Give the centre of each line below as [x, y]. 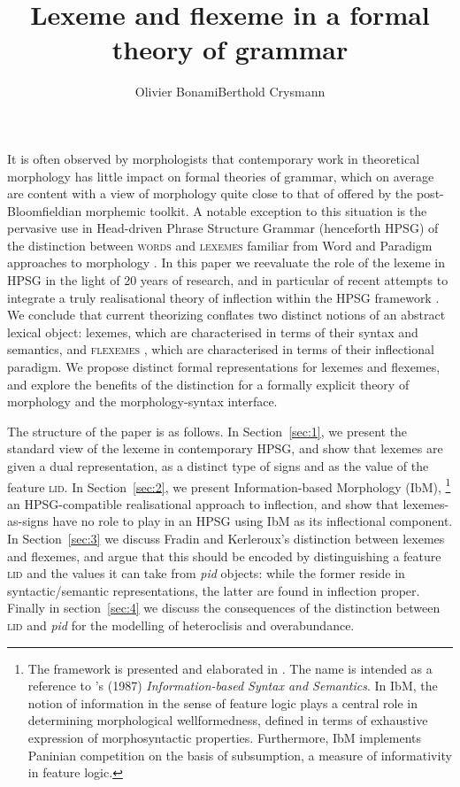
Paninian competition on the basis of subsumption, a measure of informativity [240, 755]
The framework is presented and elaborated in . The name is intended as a [230, 668]
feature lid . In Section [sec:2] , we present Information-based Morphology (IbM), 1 [229, 485]
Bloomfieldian [45, 210]
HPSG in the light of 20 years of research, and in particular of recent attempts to [228, 280]
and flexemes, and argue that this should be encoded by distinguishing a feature [224, 556]
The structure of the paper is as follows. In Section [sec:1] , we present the [207, 431]
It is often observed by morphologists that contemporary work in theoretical [214, 158]
